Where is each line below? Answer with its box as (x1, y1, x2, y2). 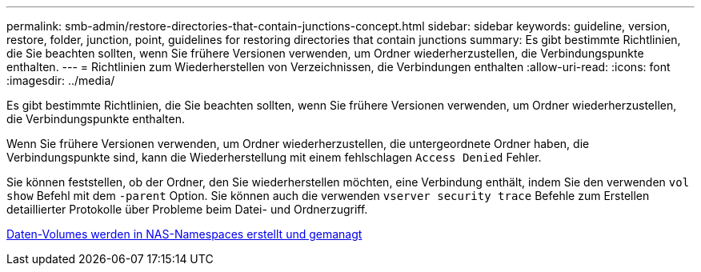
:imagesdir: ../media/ (6, 74, 115, 87)
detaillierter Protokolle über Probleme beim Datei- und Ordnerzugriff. (6, 202, 368, 216)
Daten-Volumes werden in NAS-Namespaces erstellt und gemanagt (6, 227, 363, 241)
